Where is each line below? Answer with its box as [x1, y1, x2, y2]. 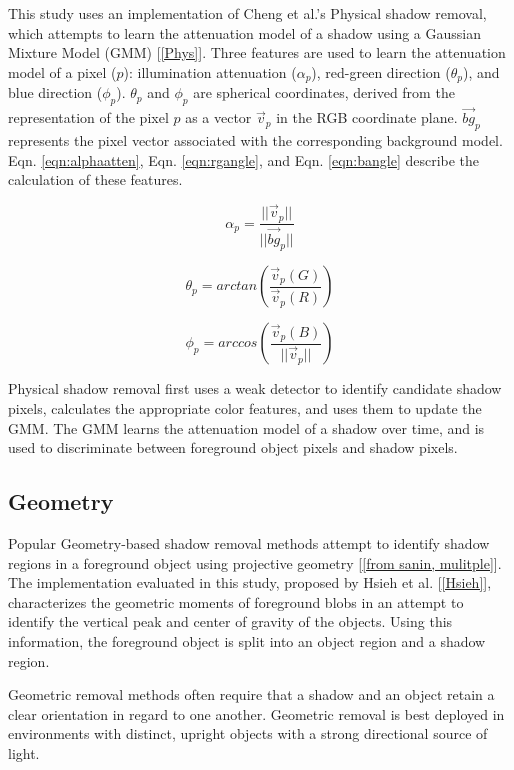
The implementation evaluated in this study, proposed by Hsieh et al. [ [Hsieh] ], [8, 572, 492, 593]
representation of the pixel [8, 107, 169, 128]
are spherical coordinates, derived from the [193, 82, 455, 103]
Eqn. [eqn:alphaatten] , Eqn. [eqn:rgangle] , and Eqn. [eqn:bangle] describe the [8, 149, 480, 170]
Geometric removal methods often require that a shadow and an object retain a [8, 684, 495, 705]
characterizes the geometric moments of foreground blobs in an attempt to [8, 591, 464, 612]
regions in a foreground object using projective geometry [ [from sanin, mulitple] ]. [8, 552, 502, 573]
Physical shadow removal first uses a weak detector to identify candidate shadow [8, 378, 502, 399]
